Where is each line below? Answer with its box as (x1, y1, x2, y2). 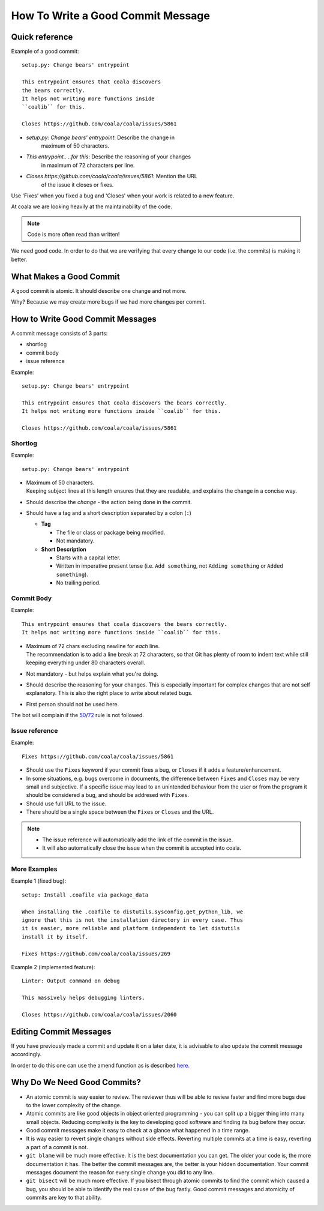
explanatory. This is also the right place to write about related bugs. (26, 690, 193, 697)
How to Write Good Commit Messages (11, 314, 157, 324)
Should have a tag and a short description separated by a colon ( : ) (26, 509, 192, 517)
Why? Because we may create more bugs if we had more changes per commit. (11, 298, 206, 305)
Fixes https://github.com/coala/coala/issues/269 (22, 950, 171, 957)
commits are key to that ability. (26, 1194, 102, 1201)
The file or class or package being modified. (56, 529, 166, 536)
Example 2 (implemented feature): (11, 963, 95, 970)
